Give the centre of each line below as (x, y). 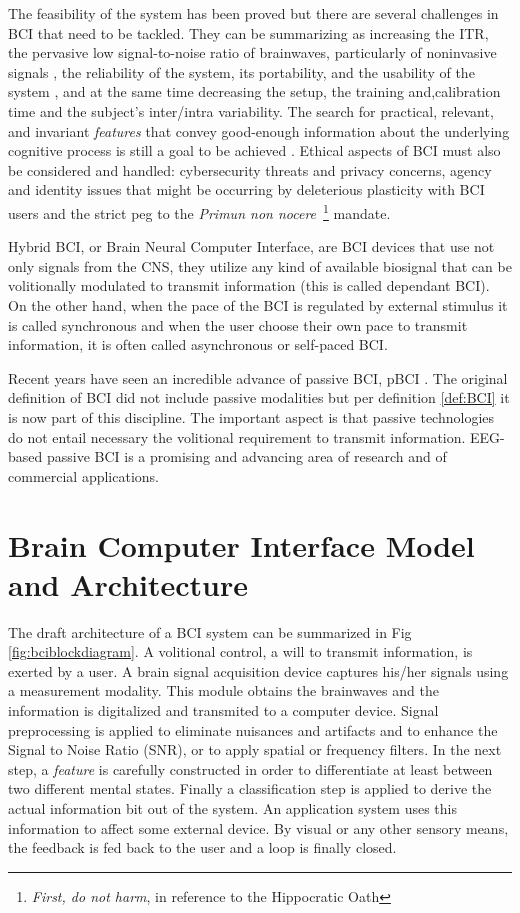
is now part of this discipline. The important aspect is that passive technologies (251, 416)
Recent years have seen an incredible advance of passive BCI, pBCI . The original (258, 377)
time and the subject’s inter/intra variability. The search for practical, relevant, (251, 110)
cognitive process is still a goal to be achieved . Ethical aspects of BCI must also (254, 150)
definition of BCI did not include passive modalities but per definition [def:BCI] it (259, 397)
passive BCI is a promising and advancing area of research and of (246, 456)
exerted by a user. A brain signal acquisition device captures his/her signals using (258, 670)
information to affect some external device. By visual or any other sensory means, (258, 827)
